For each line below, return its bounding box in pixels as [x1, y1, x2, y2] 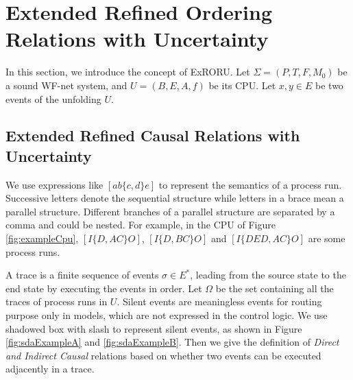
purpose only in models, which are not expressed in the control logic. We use [5, 308, 328, 322]
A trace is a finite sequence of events [5, 268, 159, 282]
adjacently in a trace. [5, 361, 95, 376]
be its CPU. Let [208, 78, 276, 92]
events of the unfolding [5, 91, 101, 106]
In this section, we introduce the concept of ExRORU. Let [5, 64, 250, 79]
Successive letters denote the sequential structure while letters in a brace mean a [5, 191, 344, 205]
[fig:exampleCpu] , [5, 231, 79, 246]
